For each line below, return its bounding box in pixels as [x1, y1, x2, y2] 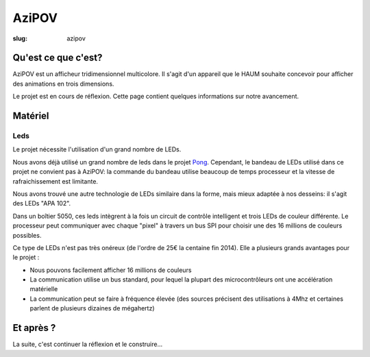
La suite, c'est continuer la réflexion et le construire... [12, 340, 163, 349]
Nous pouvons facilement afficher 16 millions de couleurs [29, 266, 192, 274]
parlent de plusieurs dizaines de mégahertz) [29, 304, 155, 312]
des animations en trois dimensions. [12, 79, 114, 88]
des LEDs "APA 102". [12, 199, 71, 208]
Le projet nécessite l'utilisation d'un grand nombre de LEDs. [12, 145, 182, 153]
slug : [12, 34, 27, 42]
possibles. [12, 231, 42, 239]
